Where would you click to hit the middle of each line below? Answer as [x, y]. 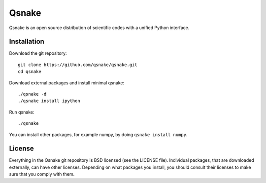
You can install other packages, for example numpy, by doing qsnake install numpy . [98, 134]
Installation [27, 42]
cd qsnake [30, 72]
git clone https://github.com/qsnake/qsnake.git [78, 65]
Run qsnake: [22, 112]
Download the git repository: [38, 53]
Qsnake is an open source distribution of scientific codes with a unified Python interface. [99, 28]
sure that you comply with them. [42, 174]
